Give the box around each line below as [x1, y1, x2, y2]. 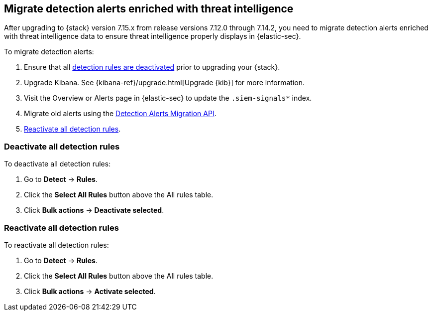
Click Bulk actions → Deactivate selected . [24, 206, 164, 215]
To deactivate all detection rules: [4, 159, 111, 168]
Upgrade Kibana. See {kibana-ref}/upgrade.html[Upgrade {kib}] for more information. [24, 78, 305, 87]
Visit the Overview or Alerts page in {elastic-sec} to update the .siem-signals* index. [24, 94, 312, 103]
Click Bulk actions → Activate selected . [24, 287, 156, 296]
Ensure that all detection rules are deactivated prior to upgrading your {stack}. [24, 63, 280, 72]
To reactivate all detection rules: [4, 240, 109, 249]
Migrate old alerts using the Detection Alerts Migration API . [24, 109, 216, 118]
